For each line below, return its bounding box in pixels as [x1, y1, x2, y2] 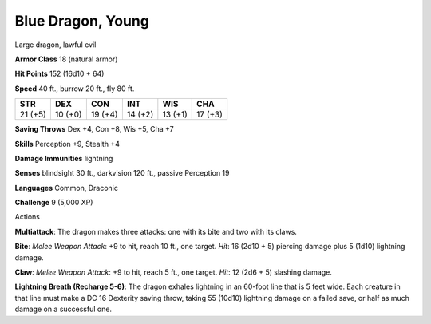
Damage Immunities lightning [14, 153, 113, 163]
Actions [14, 212, 40, 222]
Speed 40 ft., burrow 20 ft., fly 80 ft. [14, 84, 135, 93]
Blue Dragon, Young [14, 12, 149, 30]
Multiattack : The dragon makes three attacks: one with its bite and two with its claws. [14, 227, 297, 236]
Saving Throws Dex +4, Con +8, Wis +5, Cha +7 [14, 124, 175, 134]
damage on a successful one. [14, 304, 112, 314]
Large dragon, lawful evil [14, 40, 97, 49]
